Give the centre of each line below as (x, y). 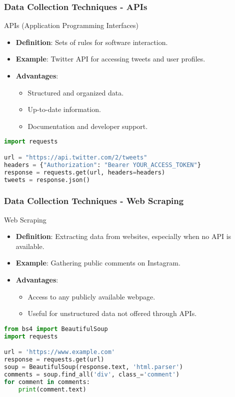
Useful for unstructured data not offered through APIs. (112, 313)
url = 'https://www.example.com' (59, 352)
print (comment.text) (52, 389)
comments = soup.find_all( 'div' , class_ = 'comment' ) (92, 374)
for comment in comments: (47, 382)
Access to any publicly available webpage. (91, 296)
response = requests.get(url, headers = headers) (85, 172)
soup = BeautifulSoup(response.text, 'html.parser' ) (93, 367)
